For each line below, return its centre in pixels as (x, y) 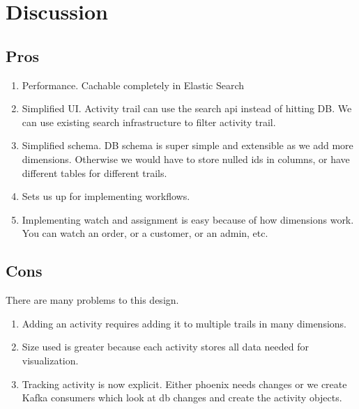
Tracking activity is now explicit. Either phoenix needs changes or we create (184, 384)
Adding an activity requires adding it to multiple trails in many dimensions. (184, 323)
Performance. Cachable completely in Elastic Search (133, 85)
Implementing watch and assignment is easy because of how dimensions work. (188, 219)
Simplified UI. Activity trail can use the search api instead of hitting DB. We (187, 108)
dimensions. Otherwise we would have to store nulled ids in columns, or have (186, 159)
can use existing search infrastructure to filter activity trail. (149, 122)
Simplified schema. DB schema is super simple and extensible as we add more (188, 145)
